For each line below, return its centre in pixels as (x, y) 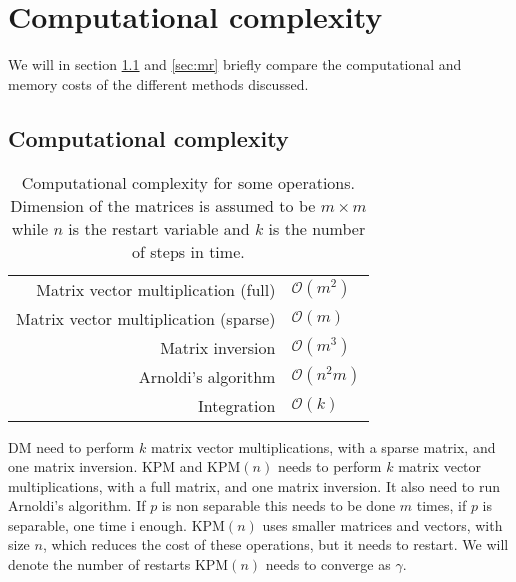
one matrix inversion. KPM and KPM (124, 466)
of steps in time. (188, 251)
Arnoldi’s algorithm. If (77, 505)
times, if (441, 505)
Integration (237, 405)
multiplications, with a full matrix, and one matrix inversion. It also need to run (254, 485)
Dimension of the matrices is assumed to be (163, 205)
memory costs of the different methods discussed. (158, 83)
